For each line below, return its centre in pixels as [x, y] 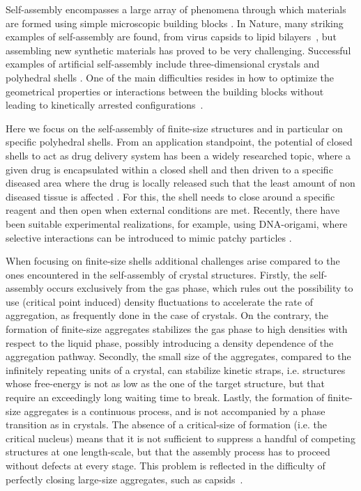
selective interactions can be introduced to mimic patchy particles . [149, 237]
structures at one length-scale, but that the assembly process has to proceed [168, 452]
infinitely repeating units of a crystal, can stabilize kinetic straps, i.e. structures [176, 369]
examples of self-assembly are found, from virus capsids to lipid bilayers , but [171, 37]
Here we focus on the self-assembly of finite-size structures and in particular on [174, 128]
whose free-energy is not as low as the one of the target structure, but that [165, 383]
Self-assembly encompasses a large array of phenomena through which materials [176, 9]
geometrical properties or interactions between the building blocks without [165, 91]
